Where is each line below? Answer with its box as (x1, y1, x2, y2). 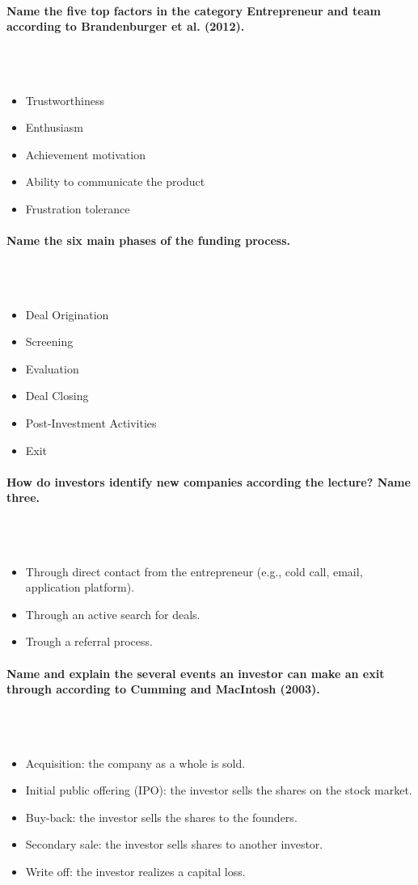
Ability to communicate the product (25, 173, 205, 190)
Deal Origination (25, 306, 109, 322)
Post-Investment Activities (25, 414, 157, 431)
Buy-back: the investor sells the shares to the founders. (25, 808, 298, 825)
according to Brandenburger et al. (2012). (6, 18, 245, 35)
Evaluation (25, 360, 79, 377)
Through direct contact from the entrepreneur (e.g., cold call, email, (25, 563, 363, 579)
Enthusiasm (25, 119, 83, 136)
